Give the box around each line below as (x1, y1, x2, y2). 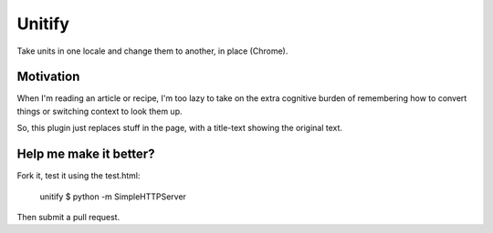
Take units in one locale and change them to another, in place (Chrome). (16, 46, 288, 56)
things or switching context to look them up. (16, 106, 183, 116)
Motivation (16, 69, 80, 85)
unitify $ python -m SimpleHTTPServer (39, 191, 187, 202)
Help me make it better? (16, 147, 155, 162)
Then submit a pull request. (16, 211, 121, 222)
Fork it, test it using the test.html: (16, 170, 141, 181)
